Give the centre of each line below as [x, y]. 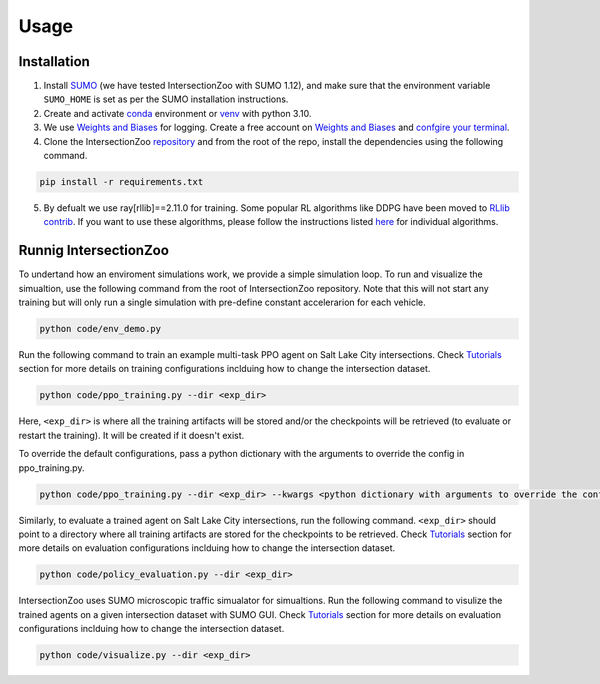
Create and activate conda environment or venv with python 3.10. [177, 113]
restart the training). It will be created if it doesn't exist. [131, 435]
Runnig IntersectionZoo [94, 250]
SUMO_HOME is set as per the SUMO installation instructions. [166, 99]
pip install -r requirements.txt [121, 181]
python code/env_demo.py [100, 329]
